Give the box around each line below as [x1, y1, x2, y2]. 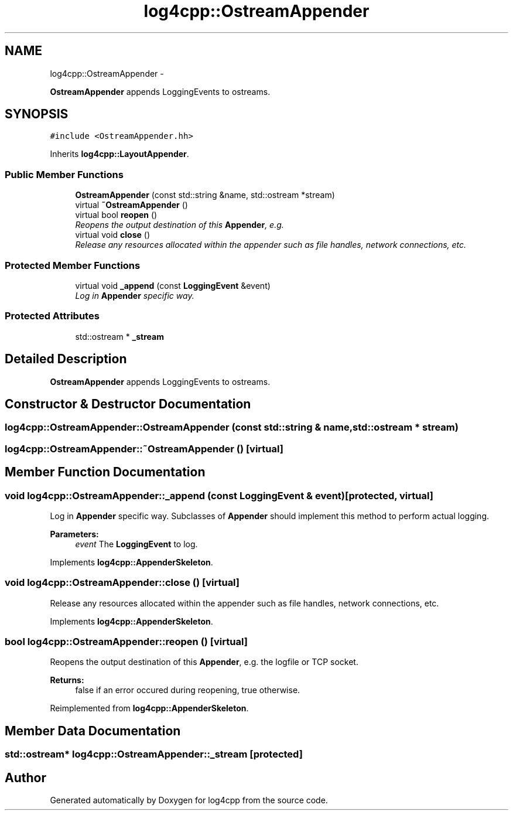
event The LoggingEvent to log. [75, 538, 198, 549]
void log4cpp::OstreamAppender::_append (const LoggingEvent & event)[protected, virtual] [5, 489, 433, 502]
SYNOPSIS [5, 107, 69, 122]
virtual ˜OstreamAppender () [75, 200, 188, 210]
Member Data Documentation [5, 723, 181, 738]
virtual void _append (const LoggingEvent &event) [75, 280, 271, 291]
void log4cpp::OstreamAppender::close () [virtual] [5, 577, 240, 589]
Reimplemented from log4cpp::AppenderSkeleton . [50, 703, 249, 714]
